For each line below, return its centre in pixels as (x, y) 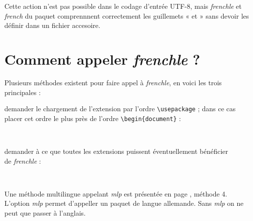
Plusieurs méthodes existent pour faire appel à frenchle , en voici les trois (113, 82)
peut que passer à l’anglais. (45, 212)
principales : (23, 92)
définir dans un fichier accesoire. (52, 25)
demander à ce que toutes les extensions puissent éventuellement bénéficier (116, 151)
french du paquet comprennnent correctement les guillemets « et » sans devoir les (127, 15)
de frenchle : (23, 160)
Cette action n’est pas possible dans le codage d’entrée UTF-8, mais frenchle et (123, 6)
